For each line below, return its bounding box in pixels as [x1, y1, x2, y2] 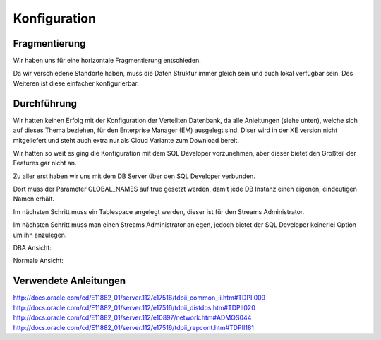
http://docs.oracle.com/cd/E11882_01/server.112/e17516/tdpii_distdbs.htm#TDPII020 [13, 303, 255, 312]
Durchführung [13, 98, 78, 110]
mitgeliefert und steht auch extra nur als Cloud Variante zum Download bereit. [13, 136, 240, 144]
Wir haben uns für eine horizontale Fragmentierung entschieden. [13, 57, 201, 65]
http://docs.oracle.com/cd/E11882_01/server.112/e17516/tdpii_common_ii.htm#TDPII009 [13, 293, 266, 302]
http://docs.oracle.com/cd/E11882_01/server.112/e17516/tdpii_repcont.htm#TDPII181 [13, 323, 254, 332]
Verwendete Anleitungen [13, 275, 126, 287]
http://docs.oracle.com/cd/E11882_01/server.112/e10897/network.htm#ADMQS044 [13, 313, 252, 322]
